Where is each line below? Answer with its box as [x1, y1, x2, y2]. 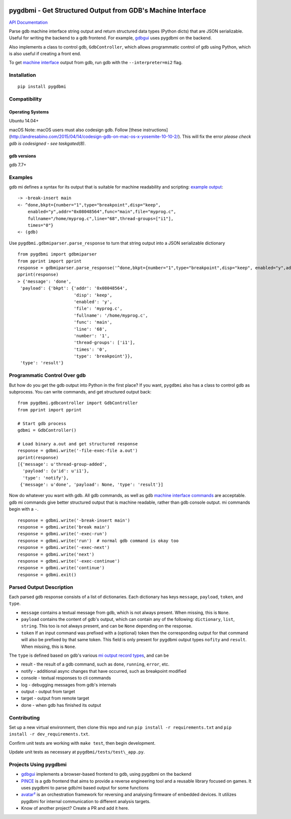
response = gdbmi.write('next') [17, 551, 95, 557]
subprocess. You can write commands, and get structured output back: [9, 389, 152, 394]
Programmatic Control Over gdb [9, 372, 86, 379]
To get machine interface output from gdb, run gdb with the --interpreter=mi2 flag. [9, 60, 183, 66]
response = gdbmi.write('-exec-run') [17, 531, 108, 537]
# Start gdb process [17, 421, 66, 426]
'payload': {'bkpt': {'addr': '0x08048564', [20, 286, 128, 291]
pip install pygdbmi [17, 84, 66, 89]
